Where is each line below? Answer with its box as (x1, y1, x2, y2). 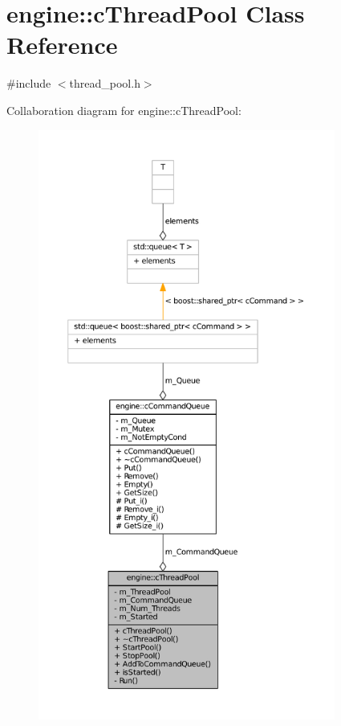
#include (6, 75, 51, 92)
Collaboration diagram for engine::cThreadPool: (6, 101, 242, 118)
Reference (6, 28, 118, 61)
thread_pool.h (69, 75, 140, 92)
